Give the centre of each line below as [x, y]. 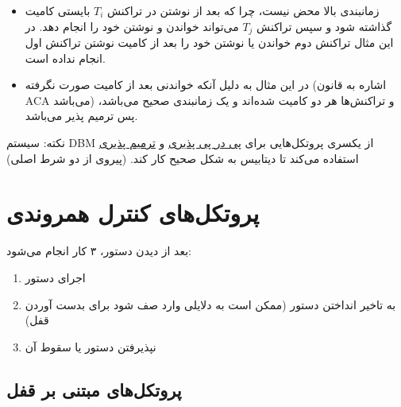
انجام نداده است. [65, 58]
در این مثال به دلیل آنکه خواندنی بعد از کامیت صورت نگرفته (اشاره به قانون [206, 85]
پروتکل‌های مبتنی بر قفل [94, 389]
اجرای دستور [55, 277]
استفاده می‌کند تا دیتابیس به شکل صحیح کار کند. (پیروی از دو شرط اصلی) [183, 158]
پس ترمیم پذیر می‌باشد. [81, 116]
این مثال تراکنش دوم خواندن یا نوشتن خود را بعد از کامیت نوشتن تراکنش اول [209, 43]
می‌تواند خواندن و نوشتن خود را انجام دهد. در [132, 26]
